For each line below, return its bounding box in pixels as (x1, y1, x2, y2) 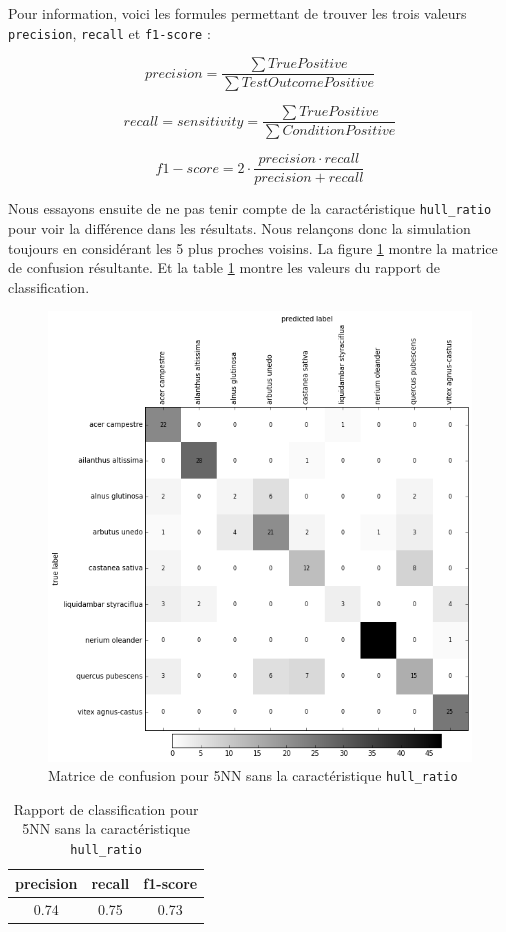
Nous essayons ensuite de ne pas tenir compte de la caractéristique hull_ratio (8, 198, 492, 219)
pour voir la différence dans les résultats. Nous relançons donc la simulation (8, 218, 471, 239)
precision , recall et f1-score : (8, 22, 211, 43)
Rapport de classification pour (13, 798, 199, 819)
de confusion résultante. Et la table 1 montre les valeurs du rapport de (8, 257, 440, 278)
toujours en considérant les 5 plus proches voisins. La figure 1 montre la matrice (8, 237, 498, 258)
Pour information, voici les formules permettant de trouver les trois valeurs (8, 3, 467, 23)
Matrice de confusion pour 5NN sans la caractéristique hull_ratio (48, 765, 458, 786)
